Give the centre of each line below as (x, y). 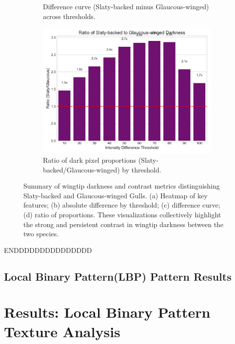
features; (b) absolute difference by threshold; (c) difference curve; (122, 205)
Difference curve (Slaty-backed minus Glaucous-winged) (126, 6)
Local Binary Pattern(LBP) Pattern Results (118, 276)
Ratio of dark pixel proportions (89, 160)
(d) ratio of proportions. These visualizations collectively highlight (122, 215)
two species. (41, 234)
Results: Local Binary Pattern (107, 312)
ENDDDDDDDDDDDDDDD (48, 250)
